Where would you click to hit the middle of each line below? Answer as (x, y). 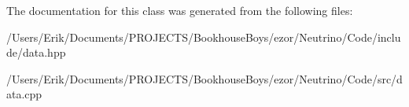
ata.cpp (24, 94)
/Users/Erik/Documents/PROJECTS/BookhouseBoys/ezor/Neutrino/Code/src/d (204, 78)
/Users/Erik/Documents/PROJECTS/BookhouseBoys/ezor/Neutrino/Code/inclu (204, 37)
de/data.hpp (36, 52)
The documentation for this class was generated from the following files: (180, 10)
